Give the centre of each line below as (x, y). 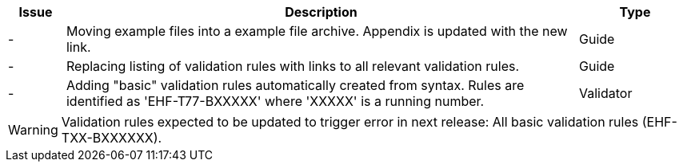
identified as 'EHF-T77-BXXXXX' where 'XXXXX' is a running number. (275, 101)
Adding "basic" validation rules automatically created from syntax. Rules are (295, 85)
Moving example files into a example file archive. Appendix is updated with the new (317, 31)
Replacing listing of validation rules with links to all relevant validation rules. (293, 66)
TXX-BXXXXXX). (112, 138)
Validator (605, 93)
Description (321, 12)
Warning (33, 130)
